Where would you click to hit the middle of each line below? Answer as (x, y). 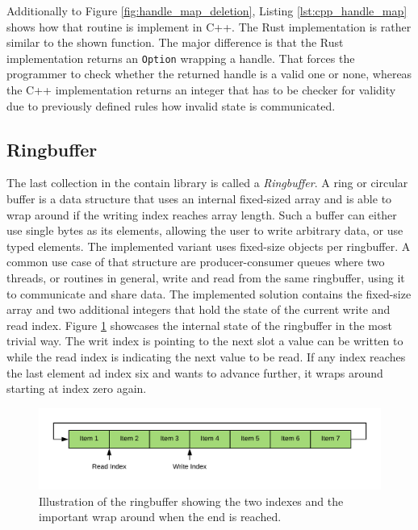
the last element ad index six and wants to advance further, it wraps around (195, 372)
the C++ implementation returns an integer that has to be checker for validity (201, 90)
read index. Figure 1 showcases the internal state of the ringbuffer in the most (199, 325)
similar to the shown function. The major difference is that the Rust (175, 42)
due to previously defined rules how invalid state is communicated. (171, 105)
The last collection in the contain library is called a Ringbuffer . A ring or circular (207, 183)
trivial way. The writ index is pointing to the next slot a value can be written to (205, 341)
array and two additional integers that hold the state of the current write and (199, 309)
